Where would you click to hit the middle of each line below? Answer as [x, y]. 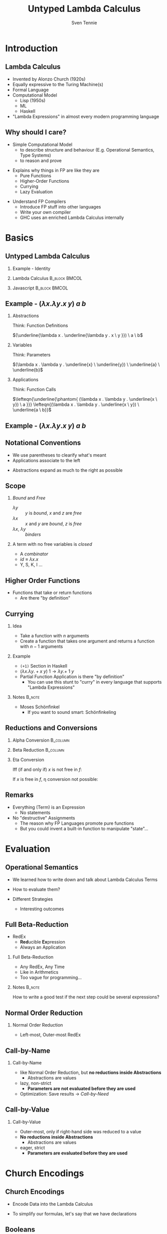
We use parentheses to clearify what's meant [59, 455]
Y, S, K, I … [31, 565]
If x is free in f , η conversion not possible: [55, 779]
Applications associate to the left [46, 460]
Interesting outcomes [42, 909]
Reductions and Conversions [51, 728]
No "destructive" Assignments [44, 818]
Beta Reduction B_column [38, 750]
